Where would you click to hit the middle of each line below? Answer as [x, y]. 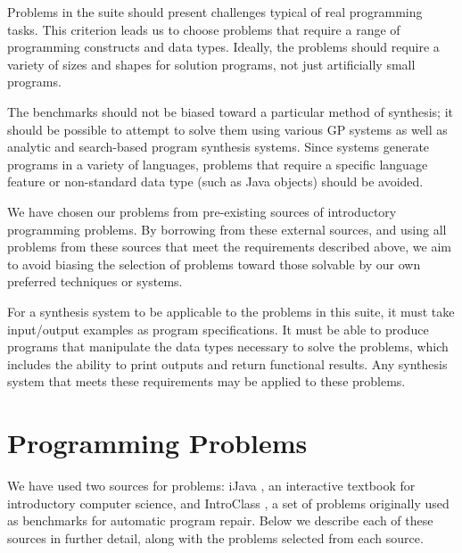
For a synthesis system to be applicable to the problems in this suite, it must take [231, 311]
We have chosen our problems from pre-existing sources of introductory [202, 211]
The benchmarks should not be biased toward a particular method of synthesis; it [230, 111]
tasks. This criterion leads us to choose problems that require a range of [204, 29]
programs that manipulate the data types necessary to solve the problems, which [228, 347]
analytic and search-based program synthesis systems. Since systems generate [219, 147]
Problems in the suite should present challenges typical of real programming [215, 12]
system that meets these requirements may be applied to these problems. [206, 381]
